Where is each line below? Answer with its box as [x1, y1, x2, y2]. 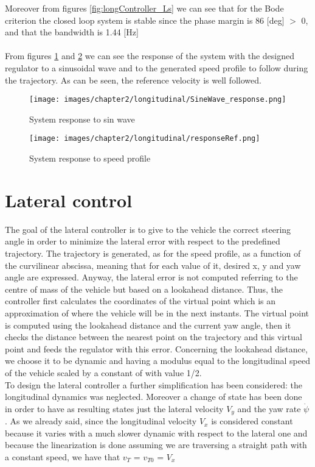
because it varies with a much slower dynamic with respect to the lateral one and [5, 426, 308, 439]
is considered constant [211, 415, 293, 427]
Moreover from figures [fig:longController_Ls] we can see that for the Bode [5, 2, 284, 14]
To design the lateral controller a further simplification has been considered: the [5, 378, 303, 391]
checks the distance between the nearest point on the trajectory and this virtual [5, 330, 302, 343]
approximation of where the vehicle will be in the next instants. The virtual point [5, 306, 310, 319]
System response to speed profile [29, 152, 151, 165]
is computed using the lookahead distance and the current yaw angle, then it [5, 318, 291, 331]
